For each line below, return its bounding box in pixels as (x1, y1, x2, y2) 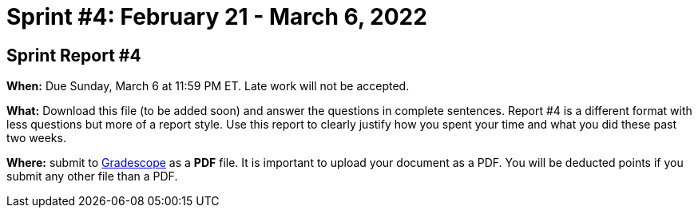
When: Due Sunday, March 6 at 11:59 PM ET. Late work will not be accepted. (6, 79, 410, 93)
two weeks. (6, 131, 66, 145)
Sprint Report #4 (6, 45, 141, 65)
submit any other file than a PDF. (6, 169, 178, 184)
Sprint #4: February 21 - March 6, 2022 (6, 3, 427, 30)
